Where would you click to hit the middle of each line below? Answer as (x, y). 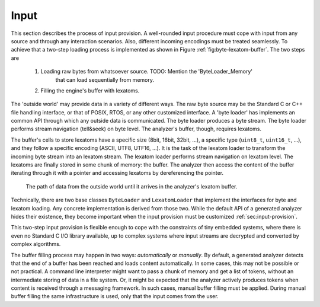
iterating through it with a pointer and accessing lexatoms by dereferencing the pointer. (117, 173)
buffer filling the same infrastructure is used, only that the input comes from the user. (115, 296)
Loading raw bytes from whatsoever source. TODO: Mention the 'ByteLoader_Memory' (147, 72)
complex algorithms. (36, 244)
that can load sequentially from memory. (105, 79)
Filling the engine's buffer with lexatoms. (90, 90)
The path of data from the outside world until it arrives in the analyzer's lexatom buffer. (132, 186)
